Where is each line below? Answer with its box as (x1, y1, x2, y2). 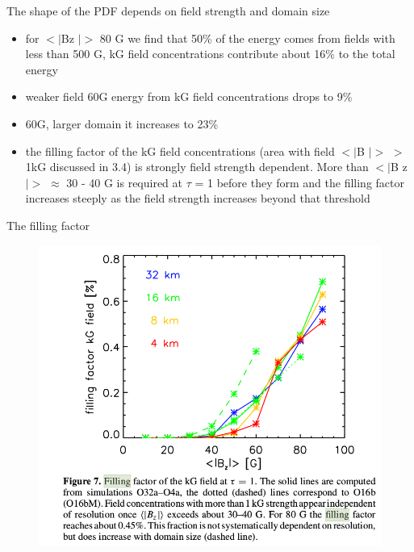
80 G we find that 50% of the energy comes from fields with (99, 29, 395, 46)
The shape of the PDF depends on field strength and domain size (6, 2, 330, 19)
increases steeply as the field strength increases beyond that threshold (25, 190, 370, 207)
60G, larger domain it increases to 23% (25, 115, 219, 132)
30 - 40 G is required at (66, 174, 183, 190)
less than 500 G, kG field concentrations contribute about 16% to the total (25, 45, 395, 62)
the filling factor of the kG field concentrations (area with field (25, 142, 335, 159)
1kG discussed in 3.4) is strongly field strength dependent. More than (25, 158, 369, 175)
